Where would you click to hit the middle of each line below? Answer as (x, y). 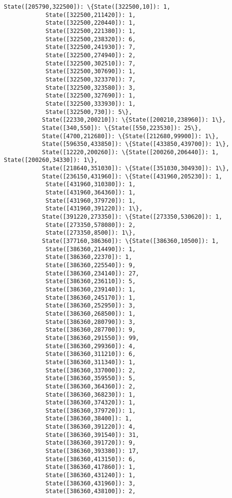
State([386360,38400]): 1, (89, 419)
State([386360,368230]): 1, (91, 394)
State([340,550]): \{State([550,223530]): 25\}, (122, 128)
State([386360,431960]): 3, (91, 483)
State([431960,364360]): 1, (91, 193)
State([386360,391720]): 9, (91, 443)
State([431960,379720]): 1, (91, 201)
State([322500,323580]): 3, (91, 88)
